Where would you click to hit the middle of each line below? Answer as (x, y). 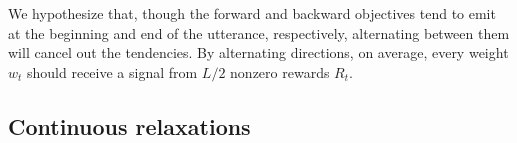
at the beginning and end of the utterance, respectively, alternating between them (259, 32)
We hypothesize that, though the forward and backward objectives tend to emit (252, 13)
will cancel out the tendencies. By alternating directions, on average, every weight (258, 52)
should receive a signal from (112, 71)
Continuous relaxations (129, 125)
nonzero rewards (280, 71)
